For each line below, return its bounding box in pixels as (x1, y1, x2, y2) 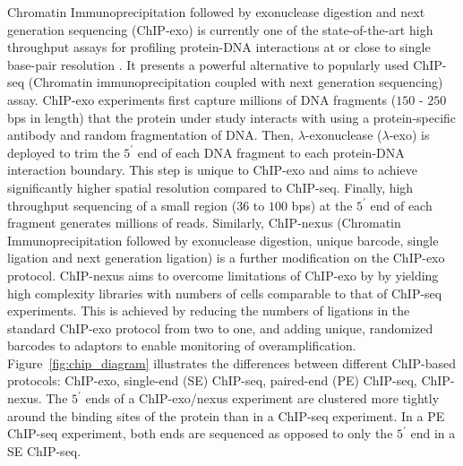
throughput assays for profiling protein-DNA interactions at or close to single (7, 38, 431, 56)
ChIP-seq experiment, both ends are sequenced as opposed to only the (7, 424, 393, 443)
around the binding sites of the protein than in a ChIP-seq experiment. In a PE (7, 406, 445, 425)
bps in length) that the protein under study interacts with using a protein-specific (7, 108, 457, 126)
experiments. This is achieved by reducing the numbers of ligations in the (7, 301, 410, 320)
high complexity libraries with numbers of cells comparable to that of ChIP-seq (7, 283, 442, 302)
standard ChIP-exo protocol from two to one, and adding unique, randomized (7, 318, 433, 337)
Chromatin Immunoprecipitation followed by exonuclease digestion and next (7, 3, 425, 21)
